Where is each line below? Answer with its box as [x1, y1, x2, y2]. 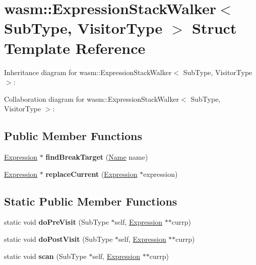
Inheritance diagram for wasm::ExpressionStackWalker [4, 67, 172, 77]
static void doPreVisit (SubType [4, 217, 109, 227]
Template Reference [4, 37, 146, 58]
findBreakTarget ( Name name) [45, 152, 148, 162]
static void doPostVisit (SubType [4, 234, 113, 244]
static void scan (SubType [4, 250, 87, 261]
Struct [192, 18, 237, 38]
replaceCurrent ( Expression [45, 168, 138, 179]
